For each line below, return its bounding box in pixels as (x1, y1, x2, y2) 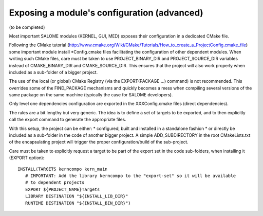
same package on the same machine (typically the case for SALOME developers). (9, 92, 173, 98)
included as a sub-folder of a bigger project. (9, 69, 98, 75)
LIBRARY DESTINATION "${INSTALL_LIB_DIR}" (25, 194, 129, 199)
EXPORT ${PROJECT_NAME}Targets (25, 186, 100, 192)
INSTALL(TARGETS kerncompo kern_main (18, 166, 108, 172)
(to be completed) (9, 24, 45, 30)
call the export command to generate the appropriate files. (9, 117, 127, 123)
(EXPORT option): (9, 155, 45, 161)
